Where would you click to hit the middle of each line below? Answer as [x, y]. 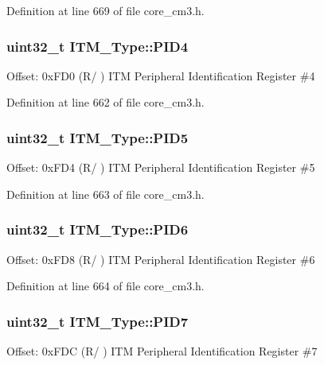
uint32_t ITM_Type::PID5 [98, 137]
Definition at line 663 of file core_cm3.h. [105, 194]
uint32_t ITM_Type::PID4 [98, 46]
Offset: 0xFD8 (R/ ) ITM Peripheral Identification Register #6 [161, 259]
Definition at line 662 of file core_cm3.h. [105, 102]
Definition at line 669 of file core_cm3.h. [105, 10]
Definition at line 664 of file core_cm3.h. [105, 286]
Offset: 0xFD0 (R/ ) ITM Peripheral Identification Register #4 [161, 75]
